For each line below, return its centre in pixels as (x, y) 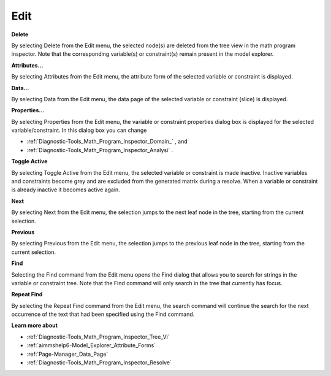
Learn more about (35, 326)
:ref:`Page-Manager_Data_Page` (67, 354)
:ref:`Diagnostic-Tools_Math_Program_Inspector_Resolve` (99, 363)
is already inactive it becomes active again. (66, 190)
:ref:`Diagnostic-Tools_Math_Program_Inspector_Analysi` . (100, 150)
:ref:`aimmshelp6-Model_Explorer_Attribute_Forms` (91, 345)
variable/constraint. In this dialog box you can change (79, 130)
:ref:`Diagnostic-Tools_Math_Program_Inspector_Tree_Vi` (98, 337)
